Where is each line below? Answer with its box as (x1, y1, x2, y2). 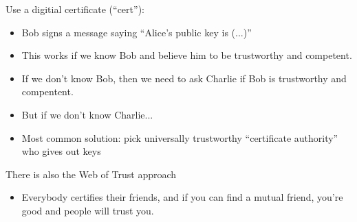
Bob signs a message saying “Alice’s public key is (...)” (21, 25, 252, 39)
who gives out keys (21, 144, 101, 158)
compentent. (21, 84, 74, 99)
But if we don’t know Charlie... (21, 107, 153, 121)
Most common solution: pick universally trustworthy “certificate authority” (21, 130, 338, 145)
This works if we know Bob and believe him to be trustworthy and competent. (21, 48, 352, 62)
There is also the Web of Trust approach (6, 166, 177, 181)
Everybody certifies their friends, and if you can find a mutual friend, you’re (21, 190, 343, 204)
